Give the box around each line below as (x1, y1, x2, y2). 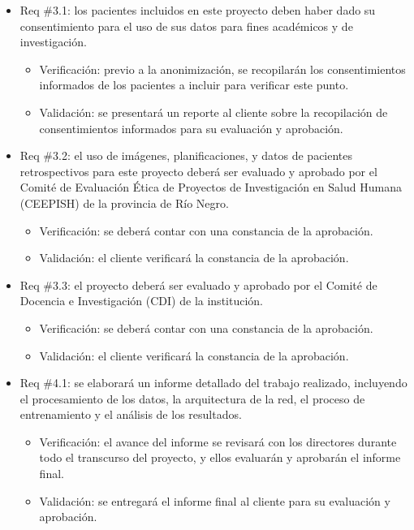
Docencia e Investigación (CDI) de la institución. (19, 292, 263, 309)
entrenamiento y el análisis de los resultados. (19, 406, 242, 423)
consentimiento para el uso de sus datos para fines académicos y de (19, 17, 353, 34)
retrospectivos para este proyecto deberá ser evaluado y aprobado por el (19, 162, 377, 179)
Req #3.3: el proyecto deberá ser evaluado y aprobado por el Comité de (19, 276, 377, 293)
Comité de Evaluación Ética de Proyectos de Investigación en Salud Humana (19, 179, 402, 196)
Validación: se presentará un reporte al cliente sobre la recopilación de (39, 103, 388, 120)
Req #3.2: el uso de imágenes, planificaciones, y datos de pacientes (19, 147, 353, 164)
